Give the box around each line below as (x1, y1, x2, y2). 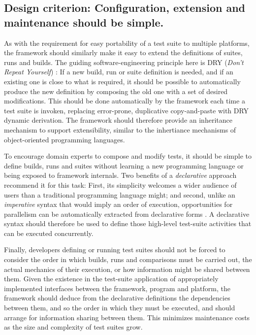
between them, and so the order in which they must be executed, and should (4, 302, 235, 313)
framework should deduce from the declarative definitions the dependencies (4, 293, 230, 303)
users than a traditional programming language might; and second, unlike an (4, 189, 235, 200)
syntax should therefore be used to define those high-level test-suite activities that (4, 218, 252, 229)
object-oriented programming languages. (4, 134, 125, 144)
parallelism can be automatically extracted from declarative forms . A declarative (4, 208, 250, 219)
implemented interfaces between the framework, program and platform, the (4, 283, 230, 293)
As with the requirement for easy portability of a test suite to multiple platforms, (4, 37, 250, 48)
